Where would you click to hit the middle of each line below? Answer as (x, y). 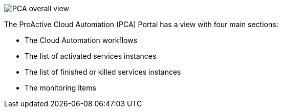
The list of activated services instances (91, 56)
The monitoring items (60, 88)
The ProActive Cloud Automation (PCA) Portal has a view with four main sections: (141, 24)
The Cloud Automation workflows (81, 40)
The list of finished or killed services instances (103, 72)
